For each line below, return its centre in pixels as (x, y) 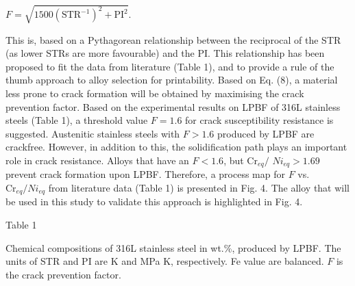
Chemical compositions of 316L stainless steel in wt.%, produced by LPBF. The (173, 247)
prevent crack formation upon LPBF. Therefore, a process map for (145, 174)
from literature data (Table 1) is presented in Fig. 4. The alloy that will (199, 187)
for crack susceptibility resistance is (259, 120)
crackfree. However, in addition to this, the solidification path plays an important (176, 147)
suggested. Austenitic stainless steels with (93, 133)
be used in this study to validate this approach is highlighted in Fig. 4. (154, 201)
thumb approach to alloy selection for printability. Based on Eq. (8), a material (172, 80)
